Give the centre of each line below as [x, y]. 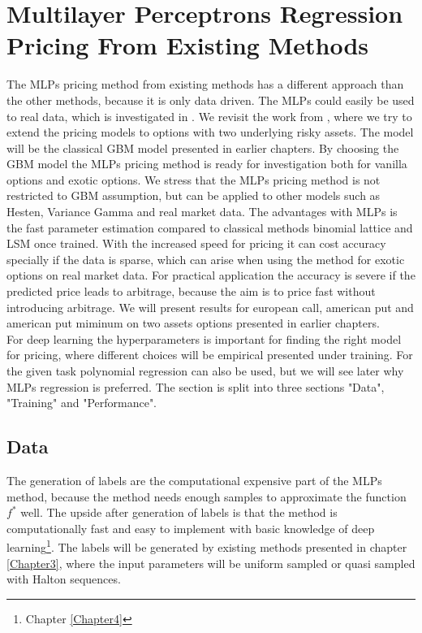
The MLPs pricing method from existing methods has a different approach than [205, 84]
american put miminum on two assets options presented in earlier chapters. [193, 323]
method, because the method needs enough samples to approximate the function [207, 496]
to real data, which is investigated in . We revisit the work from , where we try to [209, 116]
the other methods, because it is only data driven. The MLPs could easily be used [211, 100]
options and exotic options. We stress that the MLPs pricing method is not [194, 179]
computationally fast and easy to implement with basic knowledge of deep [191, 528]
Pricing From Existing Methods [187, 45]
